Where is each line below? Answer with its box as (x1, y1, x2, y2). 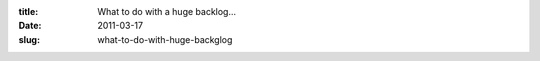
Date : (18, 20, 42, 32)
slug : (18, 33, 40, 45)
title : (18, 6, 39, 17)
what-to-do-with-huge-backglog (97, 33, 233, 45)
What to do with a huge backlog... (97, 6, 237, 17)
